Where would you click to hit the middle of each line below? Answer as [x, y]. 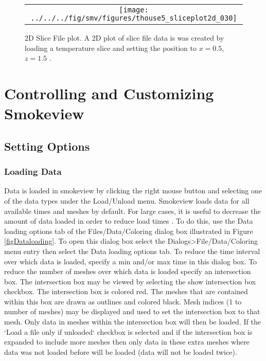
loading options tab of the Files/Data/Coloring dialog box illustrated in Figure [129, 231]
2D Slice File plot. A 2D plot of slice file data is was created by [125, 38]
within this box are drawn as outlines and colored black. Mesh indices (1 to [123, 301]
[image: [134, 10]
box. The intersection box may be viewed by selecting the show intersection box [130, 281]
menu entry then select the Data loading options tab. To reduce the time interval [132, 251]
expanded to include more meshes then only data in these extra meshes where [127, 342]
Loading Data [33, 172]
